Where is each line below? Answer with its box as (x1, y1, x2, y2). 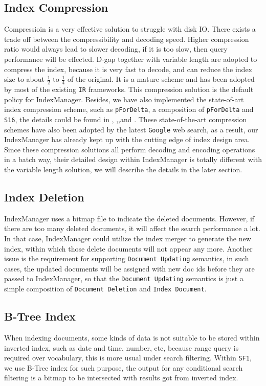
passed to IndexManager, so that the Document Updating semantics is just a (4, 273, 243, 284)
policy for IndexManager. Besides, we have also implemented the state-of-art (4, 94, 244, 104)
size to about (4, 74, 45, 84)
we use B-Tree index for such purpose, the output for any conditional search (4, 362, 243, 373)
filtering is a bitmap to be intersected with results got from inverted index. (4, 372, 238, 383)
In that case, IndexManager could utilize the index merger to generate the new (4, 233, 251, 243)
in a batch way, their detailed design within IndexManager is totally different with (4, 154, 262, 165)
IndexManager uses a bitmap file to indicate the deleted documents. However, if (4, 213, 255, 223)
